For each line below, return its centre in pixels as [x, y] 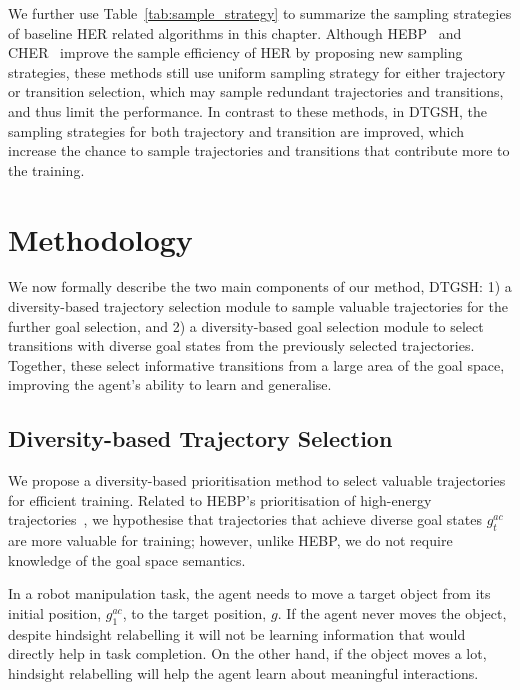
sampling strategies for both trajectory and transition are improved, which [236, 130]
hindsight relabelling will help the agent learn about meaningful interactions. [243, 672]
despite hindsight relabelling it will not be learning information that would [237, 633]
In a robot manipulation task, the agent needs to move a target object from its [249, 593]
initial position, [55, 613]
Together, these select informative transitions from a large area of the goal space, [256, 364]
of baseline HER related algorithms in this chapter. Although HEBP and [235, 32]
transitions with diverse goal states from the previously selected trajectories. [241, 345]
